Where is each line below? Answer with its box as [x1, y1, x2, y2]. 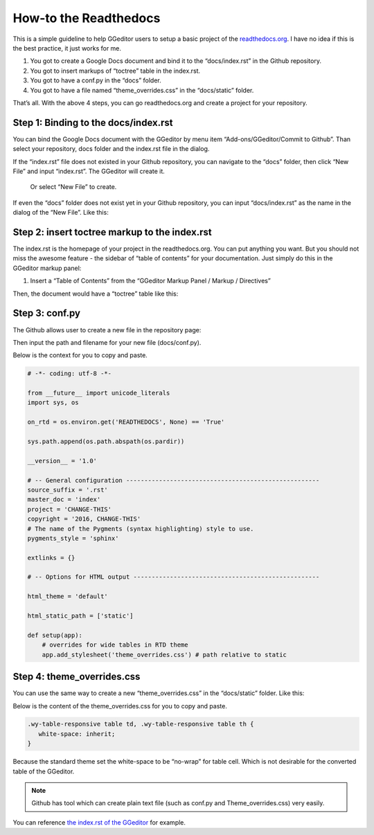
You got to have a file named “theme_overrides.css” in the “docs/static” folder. [30, 86, 254, 94]
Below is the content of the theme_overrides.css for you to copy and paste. [12, 701, 228, 710]
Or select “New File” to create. [30, 183, 117, 191]
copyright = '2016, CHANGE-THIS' [27, 515, 141, 523]
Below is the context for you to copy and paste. [12, 351, 148, 359]
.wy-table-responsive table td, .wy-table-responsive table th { [27, 720, 254, 728]
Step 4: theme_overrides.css [12, 671, 141, 683]
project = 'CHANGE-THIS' [27, 505, 112, 513]
